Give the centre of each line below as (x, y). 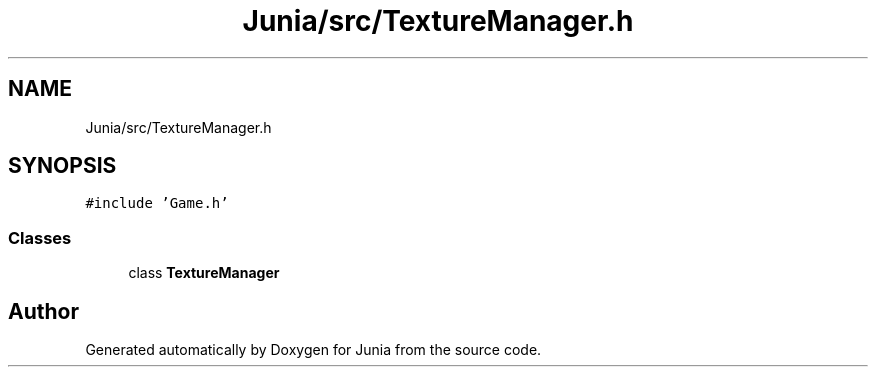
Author (43, 311)
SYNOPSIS (62, 166)
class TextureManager (204, 273)
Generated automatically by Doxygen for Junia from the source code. (313, 350)
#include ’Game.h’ (157, 203)
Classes (40, 237)
